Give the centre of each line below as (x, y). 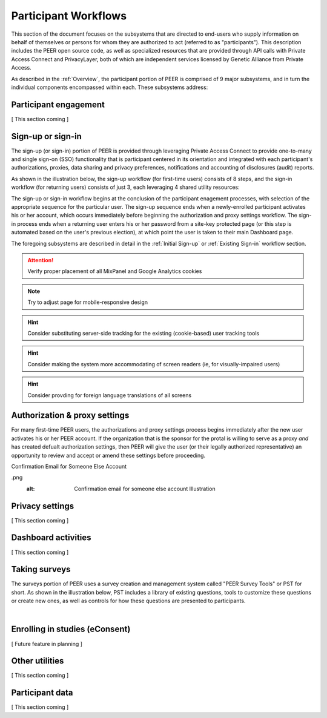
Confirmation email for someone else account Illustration (145, 489)
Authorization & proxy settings (70, 416)
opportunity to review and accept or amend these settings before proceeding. (108, 455)
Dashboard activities (51, 538)
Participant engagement (58, 104)
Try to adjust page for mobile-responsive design (88, 302)
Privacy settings (43, 506)
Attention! (41, 260)
